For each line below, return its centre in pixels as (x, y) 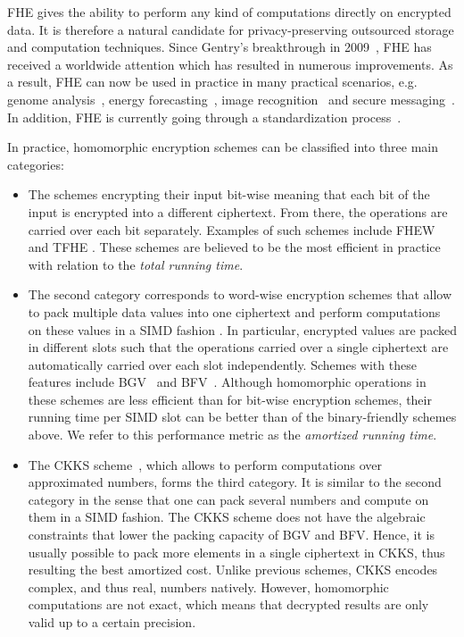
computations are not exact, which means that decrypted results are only (228, 604)
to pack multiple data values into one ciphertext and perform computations (234, 311)
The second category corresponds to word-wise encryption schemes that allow (240, 294)
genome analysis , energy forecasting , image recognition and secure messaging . (231, 99)
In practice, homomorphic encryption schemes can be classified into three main (223, 147)
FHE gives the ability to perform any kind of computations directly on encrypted (229, 12)
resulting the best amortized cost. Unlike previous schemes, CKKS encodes (233, 570)
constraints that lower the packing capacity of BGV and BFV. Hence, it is (231, 535)
